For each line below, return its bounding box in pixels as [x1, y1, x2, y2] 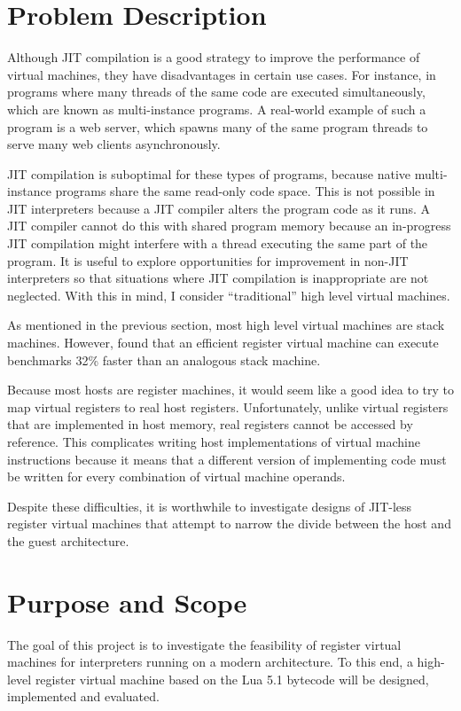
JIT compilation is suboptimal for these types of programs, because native [7, 164, 410, 183]
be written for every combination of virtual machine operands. [7, 467, 346, 486]
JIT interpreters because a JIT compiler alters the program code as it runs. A [7, 199, 431, 217]
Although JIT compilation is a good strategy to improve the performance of [7, 48, 420, 66]
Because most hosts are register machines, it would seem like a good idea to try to [7, 380, 455, 399]
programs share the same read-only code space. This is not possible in [55, 182, 435, 200]
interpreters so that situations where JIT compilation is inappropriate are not [7, 269, 429, 287]
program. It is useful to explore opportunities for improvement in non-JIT [7, 251, 409, 270]
